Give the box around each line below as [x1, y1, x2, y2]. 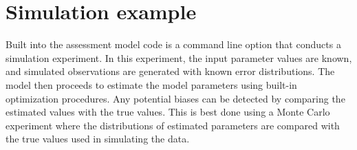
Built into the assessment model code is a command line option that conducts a [6, 37, 341, 52]
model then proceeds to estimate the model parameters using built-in [6, 77, 297, 92]
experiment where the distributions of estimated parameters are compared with [6, 118, 340, 132]
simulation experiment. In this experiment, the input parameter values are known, [6, 50, 352, 65]
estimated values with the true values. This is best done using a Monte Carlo [6, 105, 330, 119]
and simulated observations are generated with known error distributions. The [6, 64, 335, 78]
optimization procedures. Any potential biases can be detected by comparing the [6, 91, 345, 105]
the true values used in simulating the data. [6, 131, 190, 146]
